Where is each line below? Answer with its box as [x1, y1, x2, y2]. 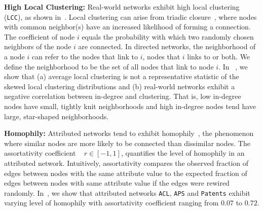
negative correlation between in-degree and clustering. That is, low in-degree [4, 91, 241, 101]
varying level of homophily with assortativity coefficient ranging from [4, 197, 219, 208]
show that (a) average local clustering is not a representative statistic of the [4, 71, 239, 82]
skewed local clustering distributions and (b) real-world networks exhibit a [4, 81, 235, 91]
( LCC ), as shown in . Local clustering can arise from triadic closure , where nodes [4, 11, 257, 22]
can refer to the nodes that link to [32, 51, 138, 62]
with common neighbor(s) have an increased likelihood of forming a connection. [4, 21, 251, 32]
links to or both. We [187, 51, 250, 62]
